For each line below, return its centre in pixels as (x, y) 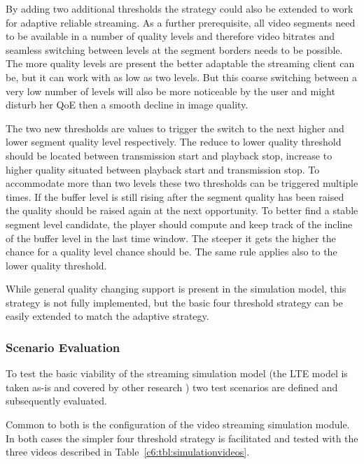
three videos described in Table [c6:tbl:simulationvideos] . (128, 452)
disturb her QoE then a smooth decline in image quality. (127, 105)
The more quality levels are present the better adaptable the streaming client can (180, 63)
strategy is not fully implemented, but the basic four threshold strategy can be (174, 302)
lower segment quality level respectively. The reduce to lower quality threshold (174, 142)
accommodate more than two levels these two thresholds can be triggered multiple (182, 183)
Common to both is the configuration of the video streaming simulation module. (178, 424)
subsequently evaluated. (56, 401)
